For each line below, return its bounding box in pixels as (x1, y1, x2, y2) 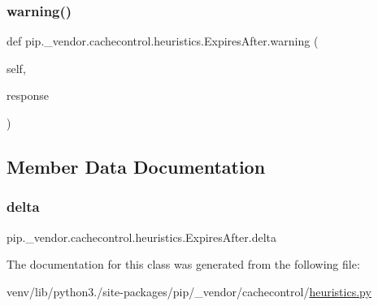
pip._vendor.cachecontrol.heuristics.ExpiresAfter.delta (7, 228, 277, 245)
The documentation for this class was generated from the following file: (7, 256, 360, 273)
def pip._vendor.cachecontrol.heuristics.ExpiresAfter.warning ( (7, 32, 319, 50)
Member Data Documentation (7, 153, 266, 179)
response (7, 87, 49, 104)
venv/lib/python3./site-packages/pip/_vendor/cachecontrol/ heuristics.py (7, 282, 371, 300)
